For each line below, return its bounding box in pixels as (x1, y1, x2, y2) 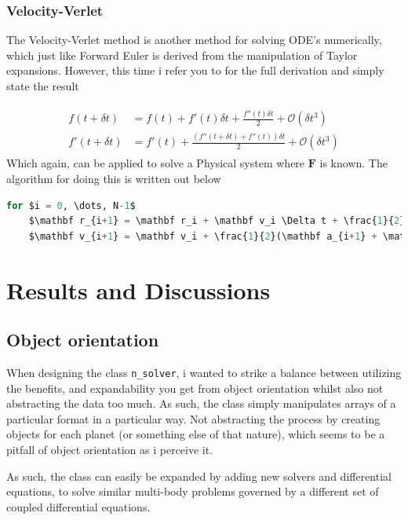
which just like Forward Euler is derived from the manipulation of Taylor (6, 46, 358, 63)
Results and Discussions (6, 273, 271, 306)
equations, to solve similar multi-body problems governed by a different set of (6, 483, 379, 500)
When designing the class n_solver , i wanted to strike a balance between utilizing (6, 364, 402, 380)
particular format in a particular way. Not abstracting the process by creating (6, 410, 381, 427)
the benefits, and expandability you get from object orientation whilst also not (6, 379, 384, 396)
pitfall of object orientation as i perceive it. (6, 441, 213, 457)
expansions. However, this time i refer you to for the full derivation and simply (6, 62, 384, 79)
